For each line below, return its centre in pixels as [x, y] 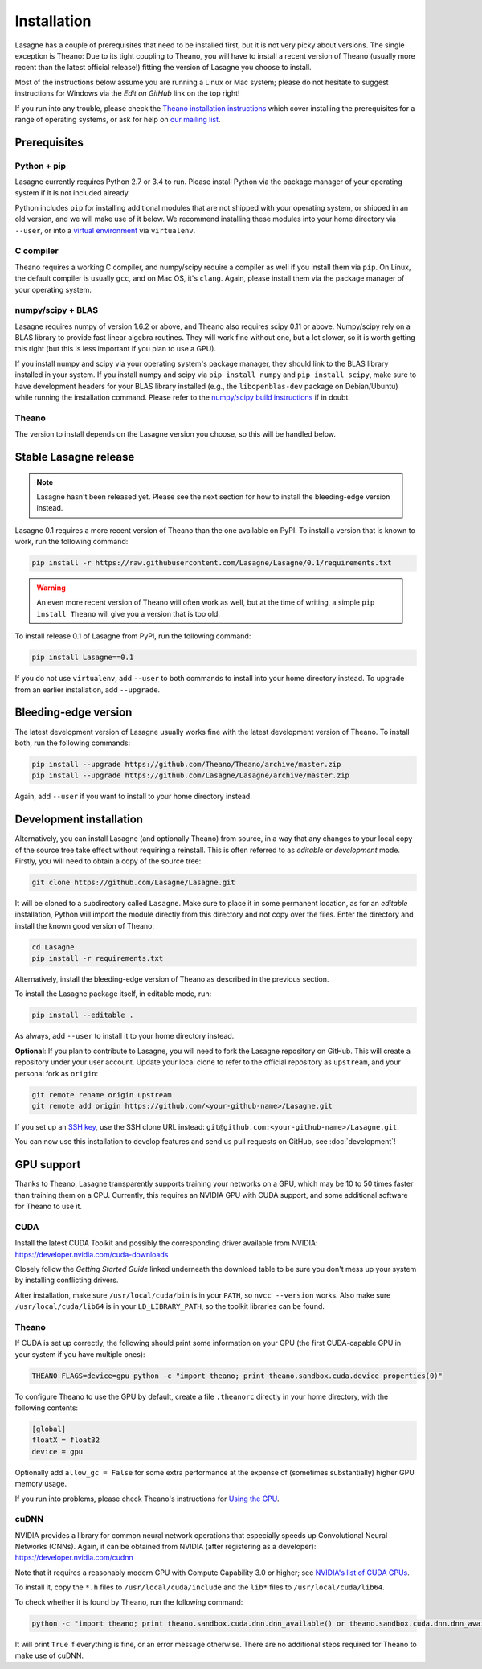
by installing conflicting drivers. [67, 1280]
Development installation [79, 820]
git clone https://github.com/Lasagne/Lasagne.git [134, 882]
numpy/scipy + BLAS [57, 310]
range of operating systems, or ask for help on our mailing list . [118, 119]
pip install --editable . [83, 1015]
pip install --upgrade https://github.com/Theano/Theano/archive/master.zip [186, 764]
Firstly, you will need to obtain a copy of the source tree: [108, 861]
